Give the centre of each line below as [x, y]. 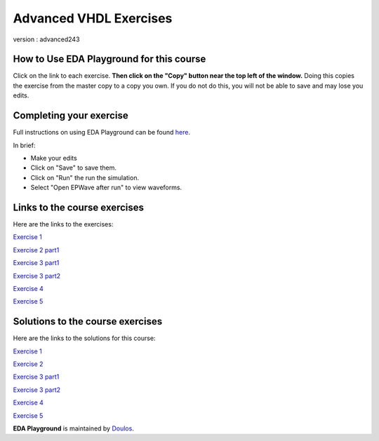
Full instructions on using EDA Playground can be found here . [102, 133]
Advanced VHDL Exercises [93, 18]
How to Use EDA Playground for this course [109, 59]
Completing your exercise [71, 116]
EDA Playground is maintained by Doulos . [74, 428]
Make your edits [54, 158]
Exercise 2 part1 [36, 250]
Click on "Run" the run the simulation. [85, 177]
